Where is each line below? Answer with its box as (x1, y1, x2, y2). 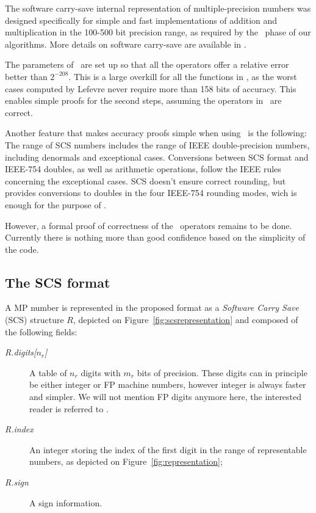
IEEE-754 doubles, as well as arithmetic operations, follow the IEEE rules (5, 162, 281, 175)
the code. (5, 242, 39, 255)
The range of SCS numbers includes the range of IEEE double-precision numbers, (5, 138, 310, 151)
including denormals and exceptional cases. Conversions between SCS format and (5, 150, 309, 163)
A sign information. (29, 496, 102, 509)
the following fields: (5, 325, 77, 338)
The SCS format (5, 272, 110, 291)
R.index (5, 423, 34, 435)
